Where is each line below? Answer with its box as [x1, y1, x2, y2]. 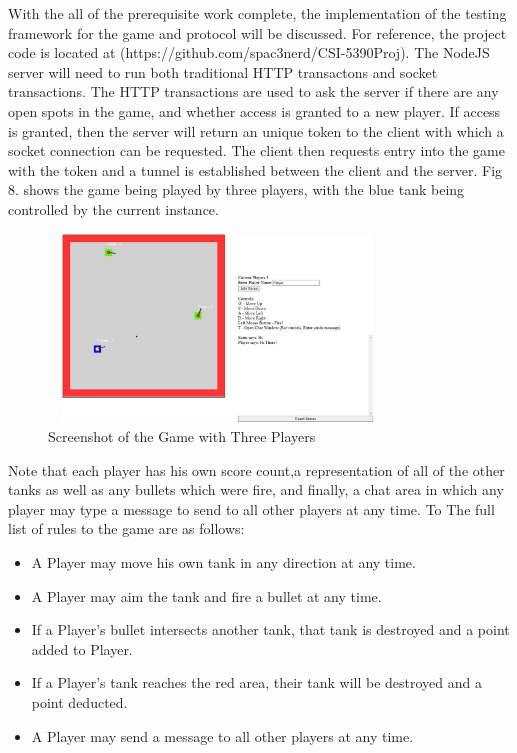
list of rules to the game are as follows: [8, 518, 245, 539]
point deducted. [31, 692, 128, 713]
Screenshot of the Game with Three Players [48, 426, 316, 447]
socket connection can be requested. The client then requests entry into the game [8, 140, 505, 161]
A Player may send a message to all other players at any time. [31, 725, 414, 746]
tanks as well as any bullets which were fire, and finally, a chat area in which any [8, 479, 504, 500]
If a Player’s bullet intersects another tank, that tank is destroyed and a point [31, 619, 510, 640]
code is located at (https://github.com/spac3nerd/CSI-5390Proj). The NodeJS [8, 42, 490, 63]
